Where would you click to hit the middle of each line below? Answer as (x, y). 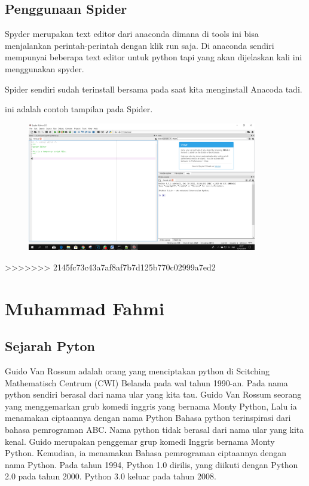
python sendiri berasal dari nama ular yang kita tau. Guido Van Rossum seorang (153, 394)
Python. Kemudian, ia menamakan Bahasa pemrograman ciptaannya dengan (146, 453)
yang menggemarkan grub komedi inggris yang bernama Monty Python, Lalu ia (151, 406)
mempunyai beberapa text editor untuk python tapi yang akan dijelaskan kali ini (154, 57)
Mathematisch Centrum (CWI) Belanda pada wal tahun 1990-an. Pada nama (146, 382)
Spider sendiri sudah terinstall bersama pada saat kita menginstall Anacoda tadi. (154, 89)
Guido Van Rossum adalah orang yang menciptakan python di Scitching (137, 371)
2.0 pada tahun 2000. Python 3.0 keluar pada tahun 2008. (111, 476)
